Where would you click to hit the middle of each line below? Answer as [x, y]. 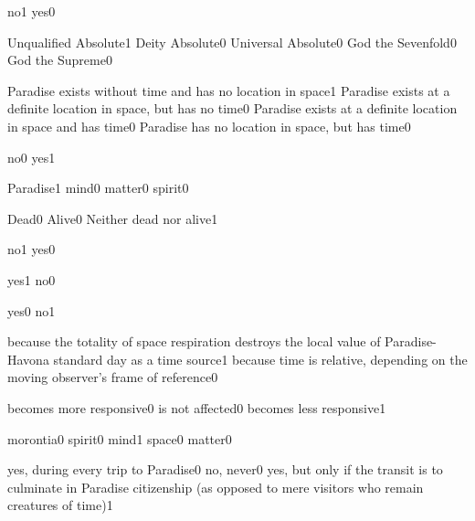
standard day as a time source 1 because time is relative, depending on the [260, 359]
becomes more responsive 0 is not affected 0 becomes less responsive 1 [197, 407]
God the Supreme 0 [60, 60]
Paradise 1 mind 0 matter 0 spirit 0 [98, 188]
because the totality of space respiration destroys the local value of [194, 341]
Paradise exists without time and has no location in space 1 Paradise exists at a [229, 90]
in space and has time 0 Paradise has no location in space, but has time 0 [209, 126]
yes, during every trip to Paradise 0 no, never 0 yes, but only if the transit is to [225, 469]
